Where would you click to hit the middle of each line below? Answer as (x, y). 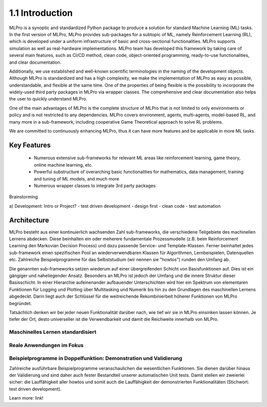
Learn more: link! (26, 398)
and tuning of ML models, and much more (77, 179)
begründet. (21, 303)
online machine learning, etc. (64, 165)
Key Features (30, 145)
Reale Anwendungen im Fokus (46, 345)
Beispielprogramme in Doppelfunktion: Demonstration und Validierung (96, 359)
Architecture (29, 220)
